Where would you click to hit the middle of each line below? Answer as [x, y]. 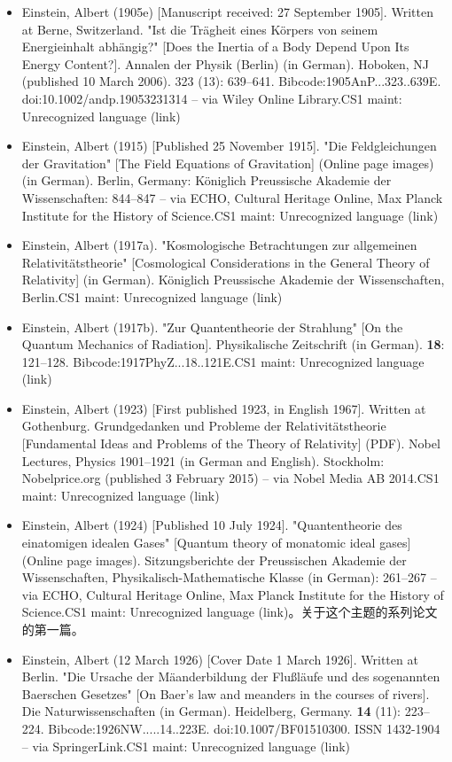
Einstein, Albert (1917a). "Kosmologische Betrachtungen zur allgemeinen [219, 245]
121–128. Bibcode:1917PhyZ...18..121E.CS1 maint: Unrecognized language [223, 361]
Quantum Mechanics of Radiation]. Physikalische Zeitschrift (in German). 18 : [233, 344]
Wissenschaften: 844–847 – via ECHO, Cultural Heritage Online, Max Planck [232, 197]
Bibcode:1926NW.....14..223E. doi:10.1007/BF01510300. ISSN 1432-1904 [244, 728]
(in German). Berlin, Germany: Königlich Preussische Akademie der [207, 180]
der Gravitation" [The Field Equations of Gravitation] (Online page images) [228, 163]
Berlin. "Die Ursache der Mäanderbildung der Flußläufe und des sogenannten [231, 676]
